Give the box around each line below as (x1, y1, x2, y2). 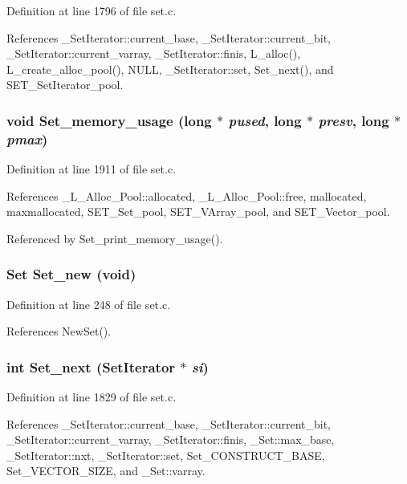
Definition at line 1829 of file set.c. (6, 388, 177, 405)
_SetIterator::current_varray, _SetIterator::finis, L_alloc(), (6, 45, 301, 62)
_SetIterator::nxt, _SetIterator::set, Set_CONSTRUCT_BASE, (6, 446, 325, 463)
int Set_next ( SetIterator (6, 356, 176, 376)
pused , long (228, 110, 302, 130)
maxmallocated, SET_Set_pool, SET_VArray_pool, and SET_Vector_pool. (6, 203, 390, 220)
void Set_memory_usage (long (6, 110, 212, 130)
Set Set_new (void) (6, 264, 136, 284)
